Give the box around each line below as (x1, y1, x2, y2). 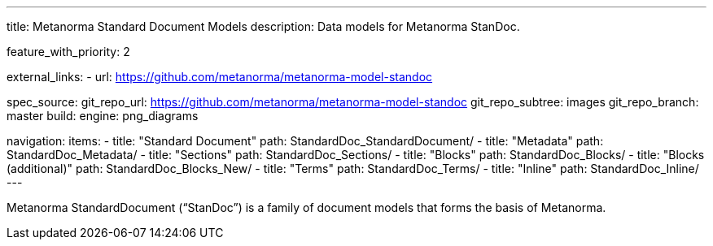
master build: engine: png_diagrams (7, 109, 199, 123)
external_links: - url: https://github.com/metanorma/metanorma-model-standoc (7, 70, 433, 84)
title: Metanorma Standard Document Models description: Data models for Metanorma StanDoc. (7, 19, 520, 33)
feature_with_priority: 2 (7, 45, 130, 58)
